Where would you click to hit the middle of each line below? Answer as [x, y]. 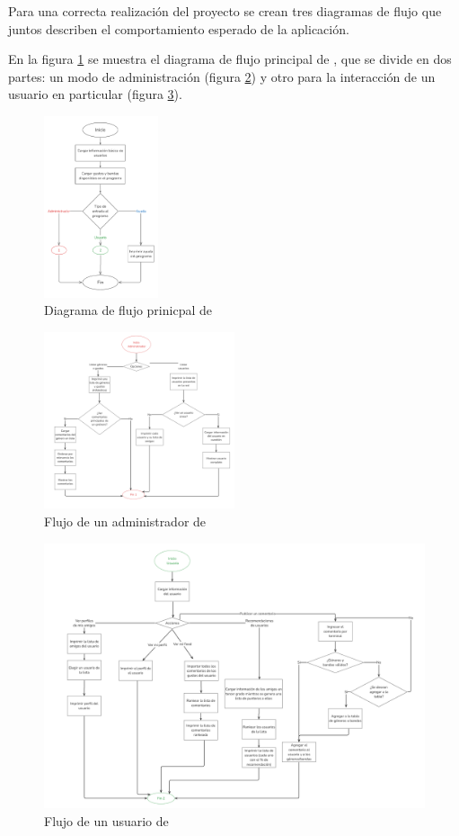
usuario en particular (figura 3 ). [95, 94]
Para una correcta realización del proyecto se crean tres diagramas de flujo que [225, 11]
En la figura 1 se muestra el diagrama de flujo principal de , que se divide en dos [230, 59]
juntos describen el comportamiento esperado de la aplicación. [179, 28]
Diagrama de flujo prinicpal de [128, 310]
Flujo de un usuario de [106, 820]
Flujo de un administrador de [125, 521]
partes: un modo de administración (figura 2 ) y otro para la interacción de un [222, 76]
